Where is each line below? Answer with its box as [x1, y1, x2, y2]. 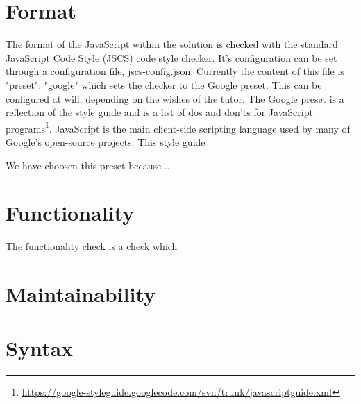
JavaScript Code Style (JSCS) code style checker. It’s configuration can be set [6, 50, 337, 65]
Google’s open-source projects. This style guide [6, 134, 205, 149]
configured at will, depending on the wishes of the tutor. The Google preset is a [6, 91, 344, 106]
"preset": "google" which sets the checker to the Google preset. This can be [6, 77, 322, 92]
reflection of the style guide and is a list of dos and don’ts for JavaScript [6, 105, 313, 119]
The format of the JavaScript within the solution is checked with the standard [6, 37, 338, 51]
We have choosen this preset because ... [6, 158, 173, 172]
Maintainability [6, 280, 156, 308]
